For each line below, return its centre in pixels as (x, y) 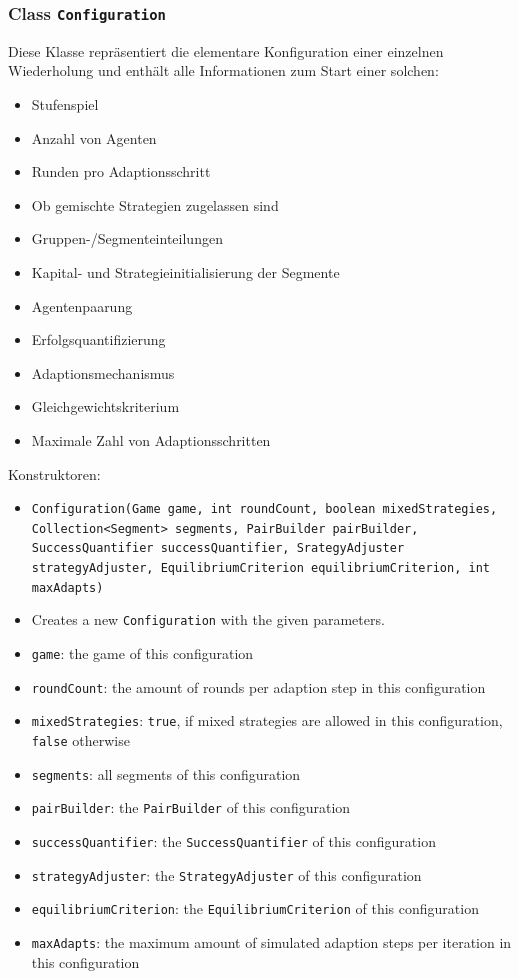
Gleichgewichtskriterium (105, 406)
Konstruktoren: (54, 473)
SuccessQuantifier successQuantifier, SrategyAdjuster (218, 548)
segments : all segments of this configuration (166, 773)
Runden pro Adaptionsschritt (121, 171)
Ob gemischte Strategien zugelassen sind (155, 204)
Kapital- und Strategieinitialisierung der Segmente (185, 271)
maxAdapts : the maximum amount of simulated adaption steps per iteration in (271, 941)
